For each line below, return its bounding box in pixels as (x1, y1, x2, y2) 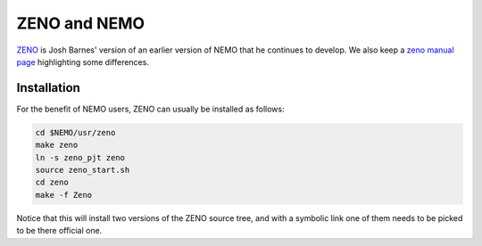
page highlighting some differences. (16, 56, 149, 67)
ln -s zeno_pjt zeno (35, 152, 125, 162)
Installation (16, 80, 80, 95)
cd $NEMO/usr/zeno (35, 127, 116, 137)
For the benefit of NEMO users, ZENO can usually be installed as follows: (16, 103, 285, 114)
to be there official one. (16, 225, 103, 236)
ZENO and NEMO (16, 13, 145, 33)
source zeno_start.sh (35, 165, 130, 175)
